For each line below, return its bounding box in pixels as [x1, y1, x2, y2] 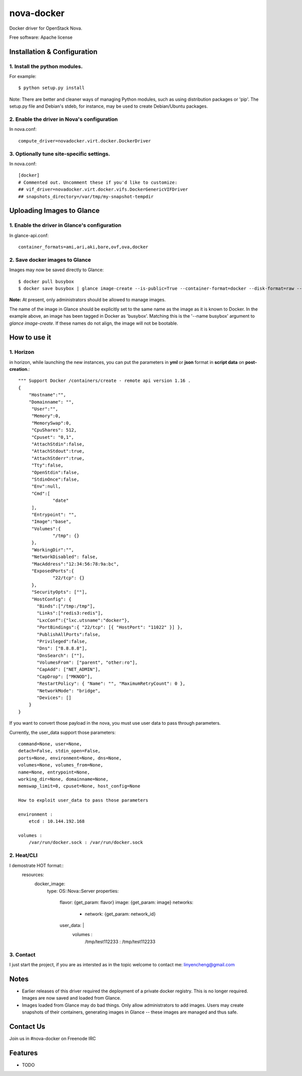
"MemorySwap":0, [31, 420, 71, 426]
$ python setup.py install [18, 85, 85, 91]
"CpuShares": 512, [31, 427, 77, 433]
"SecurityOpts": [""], [31, 589, 88, 595]
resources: [22, 872, 44, 878]
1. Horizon [9, 349, 35, 356]
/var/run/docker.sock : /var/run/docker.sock [28, 839, 143, 846]
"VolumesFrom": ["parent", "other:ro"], [37, 660, 138, 665]
